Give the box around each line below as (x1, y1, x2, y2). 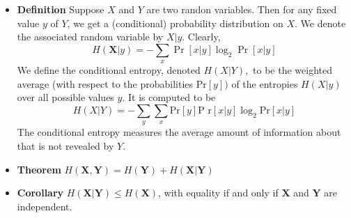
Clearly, (187, 29, 221, 44)
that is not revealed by (17, 138, 114, 153)
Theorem (17, 162, 61, 176)
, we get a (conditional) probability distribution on (67, 15, 283, 30)
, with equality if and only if (158, 185, 279, 200)
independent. (17, 198, 72, 213)
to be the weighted (253, 63, 332, 77)
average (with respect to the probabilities (17, 76, 194, 91)
